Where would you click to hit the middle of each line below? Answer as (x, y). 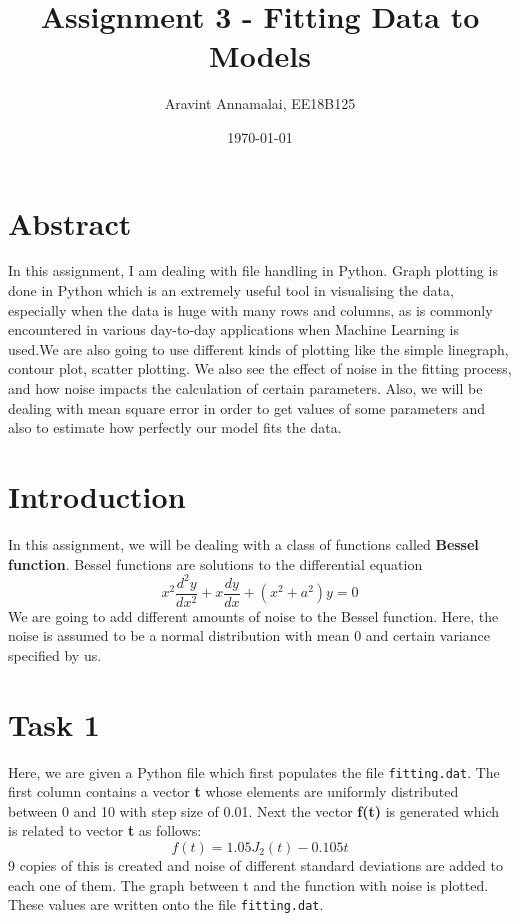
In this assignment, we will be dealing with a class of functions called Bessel (243, 543)
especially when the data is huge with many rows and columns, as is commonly (250, 309)
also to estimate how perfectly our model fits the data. (175, 427)
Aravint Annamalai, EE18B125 (260, 103)
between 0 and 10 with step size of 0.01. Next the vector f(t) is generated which (253, 810)
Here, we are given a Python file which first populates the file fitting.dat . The (254, 771)
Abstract (70, 222)
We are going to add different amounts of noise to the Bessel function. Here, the (253, 615)
